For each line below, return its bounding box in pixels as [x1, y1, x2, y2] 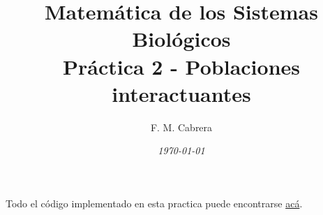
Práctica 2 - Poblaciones [62, 52, 301, 80]
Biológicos [132, 24, 231, 53]
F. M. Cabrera [150, 119, 213, 134]
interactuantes [112, 79, 251, 107]
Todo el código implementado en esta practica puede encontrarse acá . [6, 195, 303, 210]
